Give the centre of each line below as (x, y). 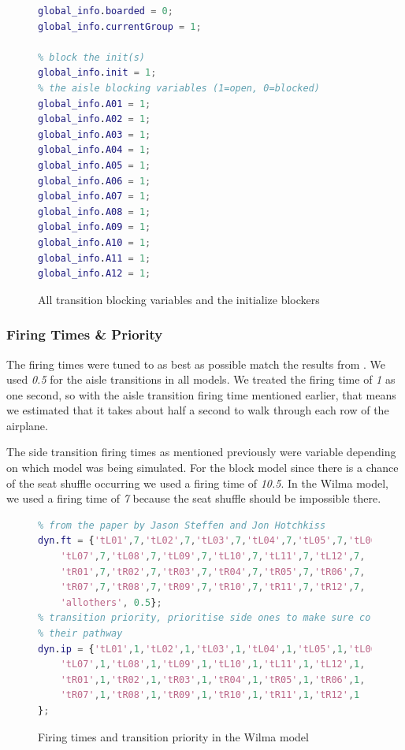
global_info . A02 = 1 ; (95, 119)
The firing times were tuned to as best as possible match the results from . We (196, 364)
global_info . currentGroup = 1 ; (120, 26)
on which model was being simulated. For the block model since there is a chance (202, 468)
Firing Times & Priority (85, 334)
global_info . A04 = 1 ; (95, 150)
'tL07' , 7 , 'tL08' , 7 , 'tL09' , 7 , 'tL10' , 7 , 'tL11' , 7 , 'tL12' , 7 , (213, 557)
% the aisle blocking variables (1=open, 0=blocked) (179, 88)
